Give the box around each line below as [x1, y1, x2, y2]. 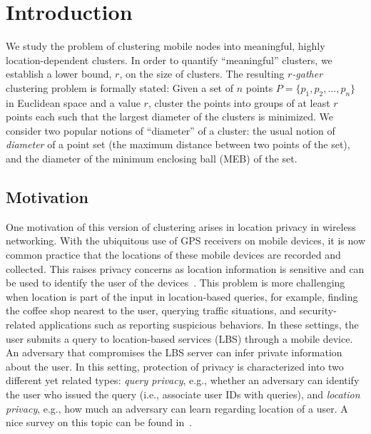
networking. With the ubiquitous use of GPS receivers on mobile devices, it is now [6, 233, 366, 248]
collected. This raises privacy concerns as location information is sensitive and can [6, 261, 365, 276]
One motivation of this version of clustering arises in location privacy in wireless [6, 219, 356, 234]
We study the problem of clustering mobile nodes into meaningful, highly [6, 38, 325, 53]
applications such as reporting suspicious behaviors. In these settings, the [39, 317, 359, 332]
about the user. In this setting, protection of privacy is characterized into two [6, 358, 344, 373]
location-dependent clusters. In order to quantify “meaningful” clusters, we [6, 52, 332, 67]
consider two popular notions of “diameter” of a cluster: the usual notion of [6, 123, 335, 138]
